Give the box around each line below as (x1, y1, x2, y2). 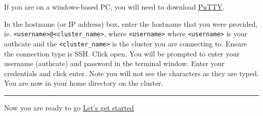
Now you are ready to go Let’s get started (4, 102, 134, 112)
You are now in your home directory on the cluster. (4, 78, 163, 88)
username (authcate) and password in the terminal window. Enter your (4, 58, 225, 69)
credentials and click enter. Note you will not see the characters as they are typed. (4, 68, 259, 78)
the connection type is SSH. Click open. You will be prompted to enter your (4, 48, 240, 59)
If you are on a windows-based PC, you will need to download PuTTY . (4, 2, 225, 12)
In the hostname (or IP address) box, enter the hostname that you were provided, (4, 18, 258, 29)
